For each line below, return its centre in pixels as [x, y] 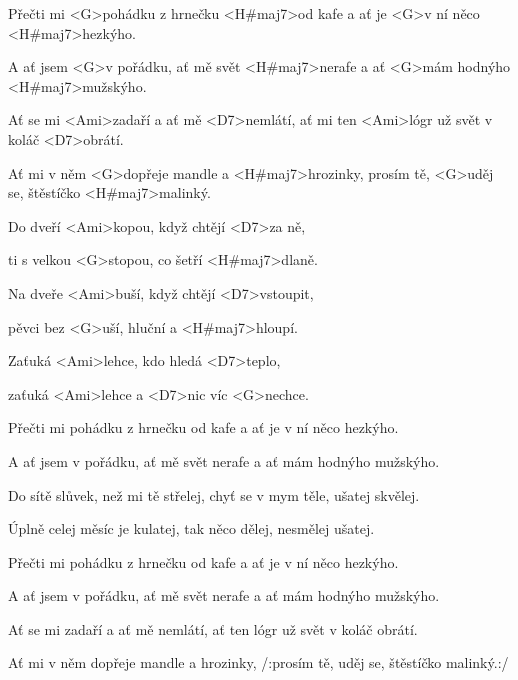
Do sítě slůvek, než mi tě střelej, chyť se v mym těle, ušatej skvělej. [214, 494]
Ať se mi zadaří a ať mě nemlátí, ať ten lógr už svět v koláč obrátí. [213, 628]
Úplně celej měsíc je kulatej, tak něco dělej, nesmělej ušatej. [191, 528]
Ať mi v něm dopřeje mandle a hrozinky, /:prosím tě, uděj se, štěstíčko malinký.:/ [258, 662]
